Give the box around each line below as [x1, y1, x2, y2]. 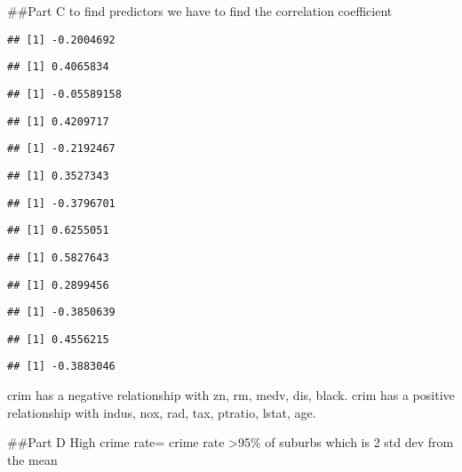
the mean [7, 450, 58, 468]
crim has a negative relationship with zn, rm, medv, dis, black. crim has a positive [7, 386, 455, 404]
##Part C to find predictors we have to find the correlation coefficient [7, 2, 393, 20]
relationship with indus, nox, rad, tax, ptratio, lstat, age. [7, 403, 316, 421]
